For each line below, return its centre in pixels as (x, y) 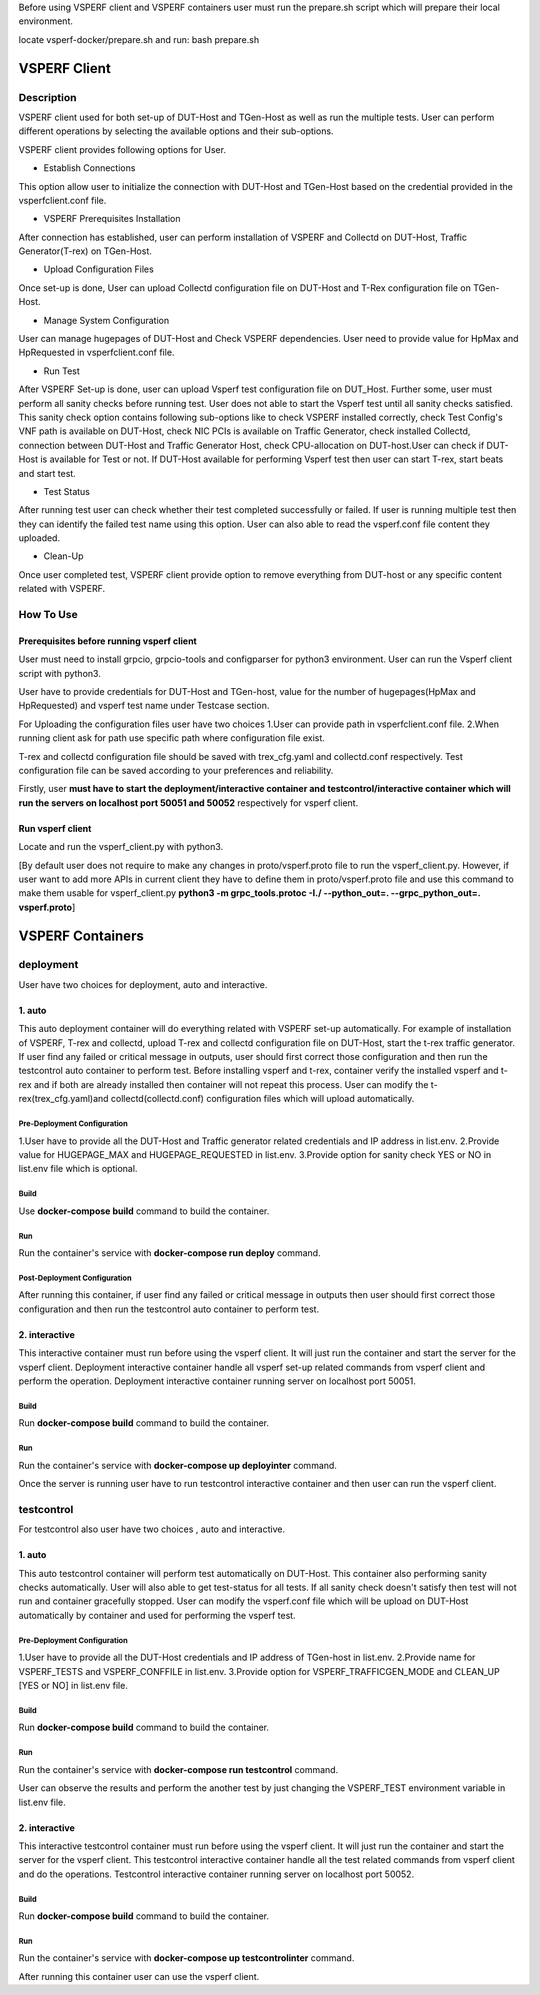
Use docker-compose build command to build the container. (144, 1211)
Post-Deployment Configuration (75, 1278)
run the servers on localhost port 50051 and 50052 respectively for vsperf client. (188, 802)
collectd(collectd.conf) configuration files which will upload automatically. (262, 1099)
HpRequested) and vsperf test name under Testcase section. (144, 706)
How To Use (48, 615)
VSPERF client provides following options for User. (122, 149)
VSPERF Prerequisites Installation (112, 219)
